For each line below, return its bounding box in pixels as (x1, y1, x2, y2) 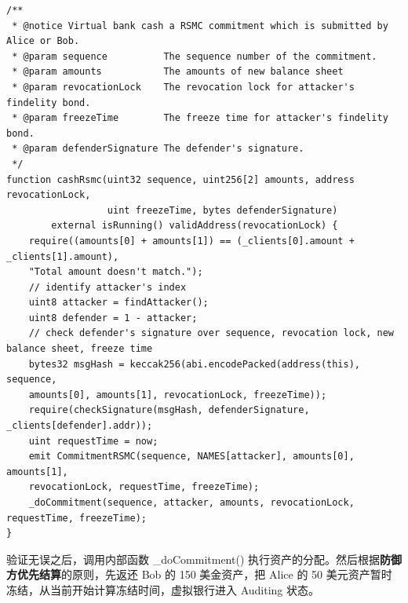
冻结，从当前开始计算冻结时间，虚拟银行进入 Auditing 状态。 (6, 581, 320, 598)
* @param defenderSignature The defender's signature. (12, 143, 304, 155)
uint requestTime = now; (28, 435, 158, 447)
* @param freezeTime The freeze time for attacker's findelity (12, 112, 388, 124)
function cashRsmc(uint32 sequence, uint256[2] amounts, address (6, 174, 355, 185)
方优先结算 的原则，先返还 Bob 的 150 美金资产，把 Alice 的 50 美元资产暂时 (6, 566, 392, 583)
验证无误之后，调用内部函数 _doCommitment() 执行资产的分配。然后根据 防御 (6, 550, 402, 567)
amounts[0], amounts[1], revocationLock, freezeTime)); (28, 389, 327, 400)
